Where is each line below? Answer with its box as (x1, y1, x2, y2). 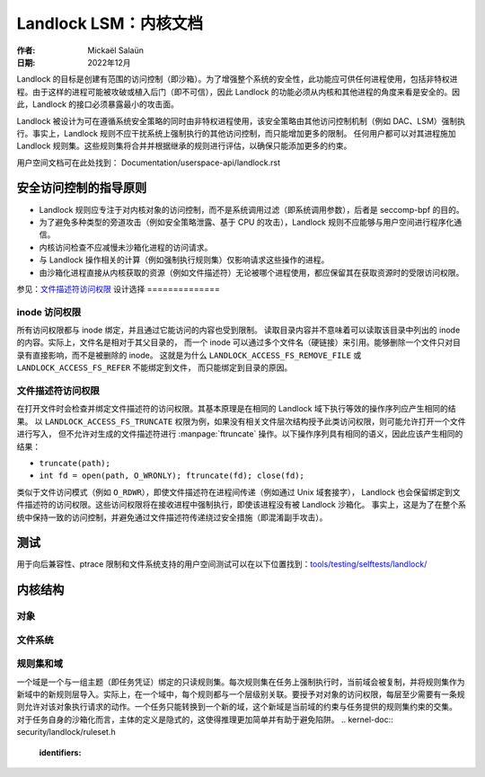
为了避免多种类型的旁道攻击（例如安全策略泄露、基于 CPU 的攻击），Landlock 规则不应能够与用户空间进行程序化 (39, 216, 454, 227)
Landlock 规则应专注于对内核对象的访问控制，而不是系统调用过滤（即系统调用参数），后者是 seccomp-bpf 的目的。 (39, 204, 464, 215)
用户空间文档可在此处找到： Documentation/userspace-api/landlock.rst (16, 157, 280, 168)
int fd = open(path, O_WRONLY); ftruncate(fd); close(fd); (39, 471, 305, 481)
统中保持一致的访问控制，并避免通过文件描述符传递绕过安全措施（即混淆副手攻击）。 (16, 512, 328, 523)
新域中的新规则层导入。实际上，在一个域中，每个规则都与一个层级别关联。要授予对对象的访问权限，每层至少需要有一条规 (16, 689, 465, 700)
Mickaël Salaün (87, 45, 144, 56)
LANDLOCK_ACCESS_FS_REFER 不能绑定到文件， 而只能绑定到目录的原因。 (16, 362, 293, 373)
